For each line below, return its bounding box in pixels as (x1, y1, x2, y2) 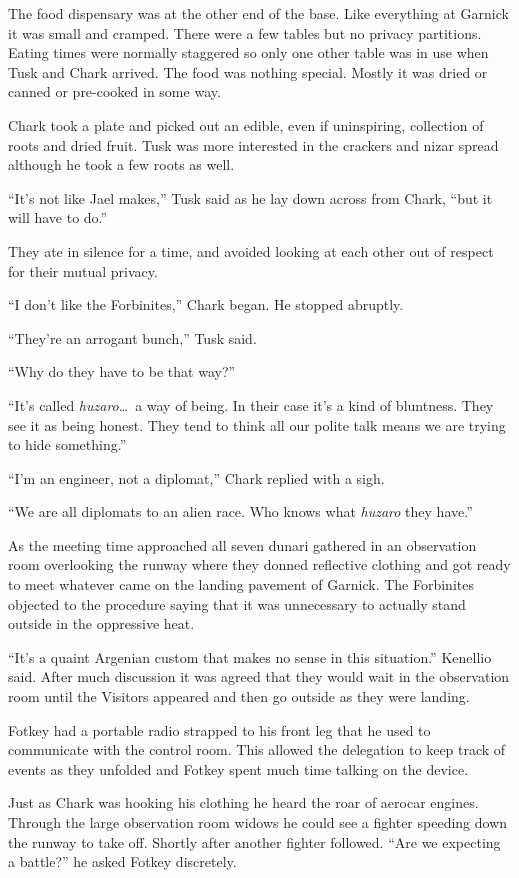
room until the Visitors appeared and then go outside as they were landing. (8, 686, 470, 707)
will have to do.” (8, 207, 108, 228)
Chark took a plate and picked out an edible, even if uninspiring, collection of (8, 114, 484, 135)
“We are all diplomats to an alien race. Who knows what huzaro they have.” (8, 501, 473, 522)
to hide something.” (8, 434, 127, 455)
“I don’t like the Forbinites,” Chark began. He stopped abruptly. (8, 294, 404, 315)
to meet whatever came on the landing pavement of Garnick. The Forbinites (8, 574, 474, 595)
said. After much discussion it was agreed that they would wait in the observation (8, 666, 510, 687)
